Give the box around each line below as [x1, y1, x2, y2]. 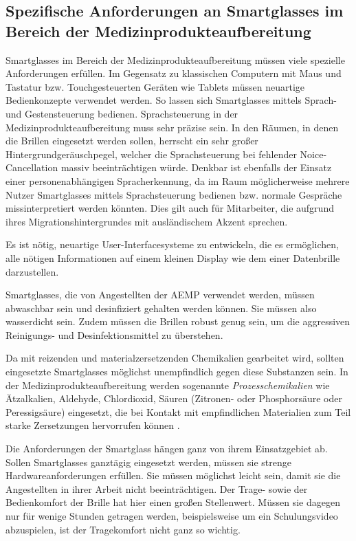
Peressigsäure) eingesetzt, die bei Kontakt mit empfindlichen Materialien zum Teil [5, 404, 351, 419]
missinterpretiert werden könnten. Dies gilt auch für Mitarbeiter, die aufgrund [5, 201, 334, 215]
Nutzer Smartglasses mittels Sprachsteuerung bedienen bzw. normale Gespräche [5, 187, 342, 201]
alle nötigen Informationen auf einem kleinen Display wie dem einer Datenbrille [5, 250, 340, 265]
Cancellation [5, 160, 58, 175]
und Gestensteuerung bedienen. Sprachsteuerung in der [5, 106, 238, 120]
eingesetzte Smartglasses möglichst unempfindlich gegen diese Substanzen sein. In [5, 364, 348, 379]
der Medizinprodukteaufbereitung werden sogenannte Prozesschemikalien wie [5, 377, 330, 392]
